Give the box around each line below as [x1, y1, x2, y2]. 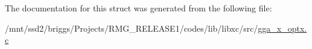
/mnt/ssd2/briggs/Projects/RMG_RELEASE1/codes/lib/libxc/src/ [5, 22, 258, 34]
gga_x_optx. [258, 22, 307, 34]
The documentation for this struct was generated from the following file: [5, 2, 272, 14]
